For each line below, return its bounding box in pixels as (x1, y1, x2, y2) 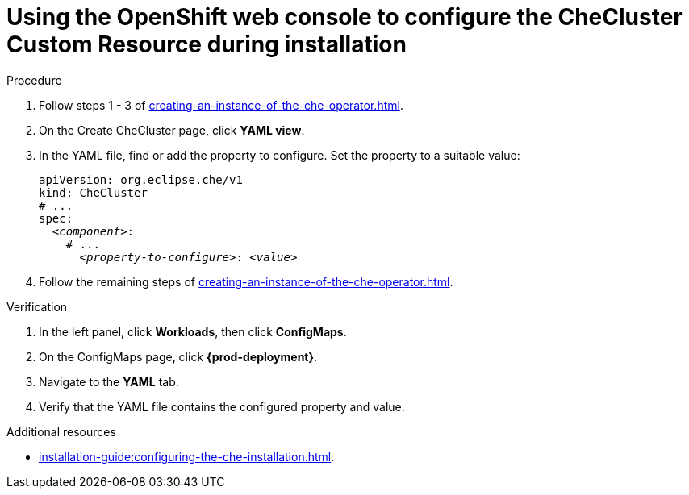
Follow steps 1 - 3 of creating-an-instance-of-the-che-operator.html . (39, 98, 403, 112)
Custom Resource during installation (6, 31, 407, 58)
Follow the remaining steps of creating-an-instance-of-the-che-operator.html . (39, 274, 453, 289)
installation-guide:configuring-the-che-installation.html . (39, 449, 335, 464)
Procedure (6, 73, 62, 87)
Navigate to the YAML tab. (39, 374, 179, 389)
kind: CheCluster (39, 185, 148, 199)
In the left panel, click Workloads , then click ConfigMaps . (39, 324, 347, 339)
